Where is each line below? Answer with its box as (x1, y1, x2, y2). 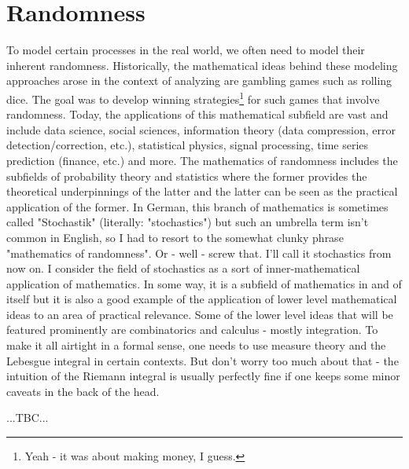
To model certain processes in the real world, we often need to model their (6, 42, 365, 58)
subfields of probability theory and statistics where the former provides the (6, 167, 367, 184)
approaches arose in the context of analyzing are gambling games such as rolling (6, 72, 392, 89)
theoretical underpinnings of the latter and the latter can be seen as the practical (6, 183, 398, 200)
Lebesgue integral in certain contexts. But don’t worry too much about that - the (6, 352, 399, 368)
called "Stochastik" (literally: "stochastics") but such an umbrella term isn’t (6, 214, 369, 230)
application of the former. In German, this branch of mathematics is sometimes (6, 198, 389, 214)
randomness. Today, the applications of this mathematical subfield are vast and (6, 106, 389, 123)
